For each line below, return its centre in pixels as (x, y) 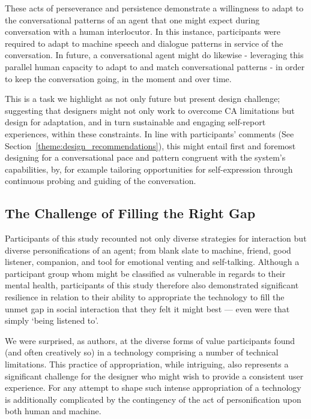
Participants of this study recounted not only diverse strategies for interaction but (156, 238)
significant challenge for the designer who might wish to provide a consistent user (154, 376)
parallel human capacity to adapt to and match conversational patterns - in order (155, 66)
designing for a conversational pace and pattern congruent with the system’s (145, 157)
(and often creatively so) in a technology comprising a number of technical (142, 352)
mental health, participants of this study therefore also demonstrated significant (152, 285)
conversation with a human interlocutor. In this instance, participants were (143, 31)
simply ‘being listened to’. (52, 320)
